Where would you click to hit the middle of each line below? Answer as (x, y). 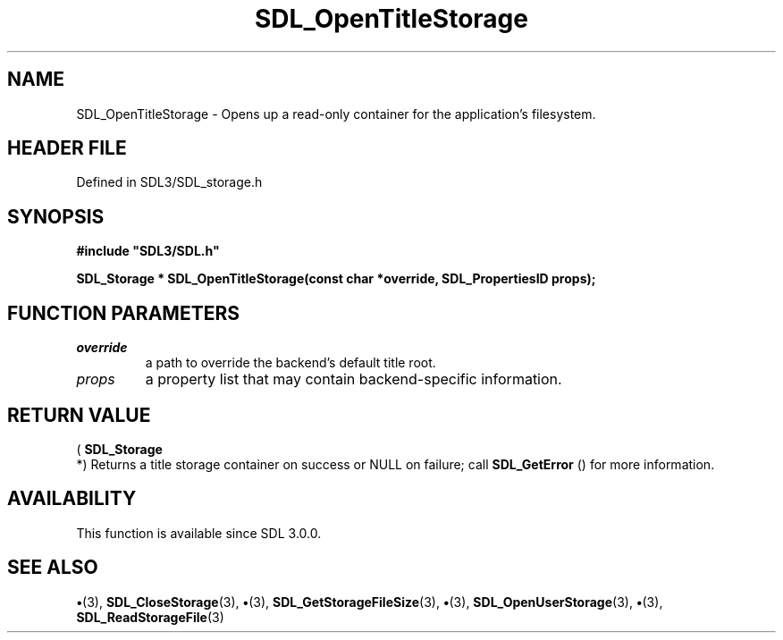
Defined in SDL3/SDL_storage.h (169, 182)
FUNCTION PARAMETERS (123, 313)
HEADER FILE (67, 148)
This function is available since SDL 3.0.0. (199, 533)
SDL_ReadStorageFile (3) (150, 617)
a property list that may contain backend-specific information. (354, 379)
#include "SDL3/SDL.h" (148, 251)
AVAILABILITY (72, 499)
